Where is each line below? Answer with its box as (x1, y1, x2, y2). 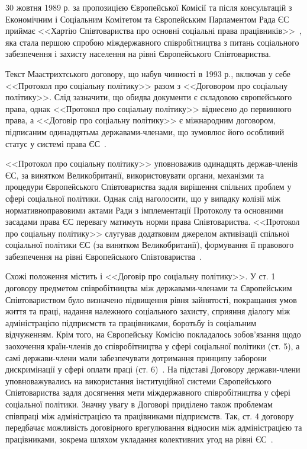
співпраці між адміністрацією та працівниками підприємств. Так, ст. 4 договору (5, 409, 294, 422)
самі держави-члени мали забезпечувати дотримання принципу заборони (5, 351, 267, 364)
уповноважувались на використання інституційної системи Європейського (5, 374, 272, 387)
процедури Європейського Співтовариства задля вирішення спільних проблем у (5, 180, 292, 193)
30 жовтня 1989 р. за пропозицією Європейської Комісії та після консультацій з (5, 1, 292, 13)
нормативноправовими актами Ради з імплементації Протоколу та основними (5, 203, 283, 216)
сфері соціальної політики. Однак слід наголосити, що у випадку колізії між (5, 192, 280, 204)
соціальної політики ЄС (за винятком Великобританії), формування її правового (5, 238, 294, 251)
